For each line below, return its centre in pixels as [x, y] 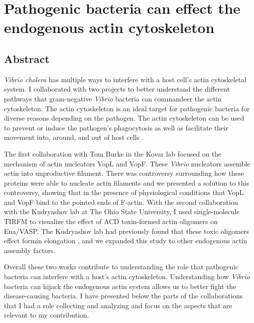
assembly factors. [30, 250]
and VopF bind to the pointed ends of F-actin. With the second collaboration [121, 202]
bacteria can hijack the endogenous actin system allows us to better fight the [120, 286]
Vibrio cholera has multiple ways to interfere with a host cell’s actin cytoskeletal [125, 79]
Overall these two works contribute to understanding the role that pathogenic [121, 267]
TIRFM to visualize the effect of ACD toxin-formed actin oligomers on [111, 221]
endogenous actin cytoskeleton [109, 27]
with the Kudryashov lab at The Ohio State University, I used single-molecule [122, 211]
